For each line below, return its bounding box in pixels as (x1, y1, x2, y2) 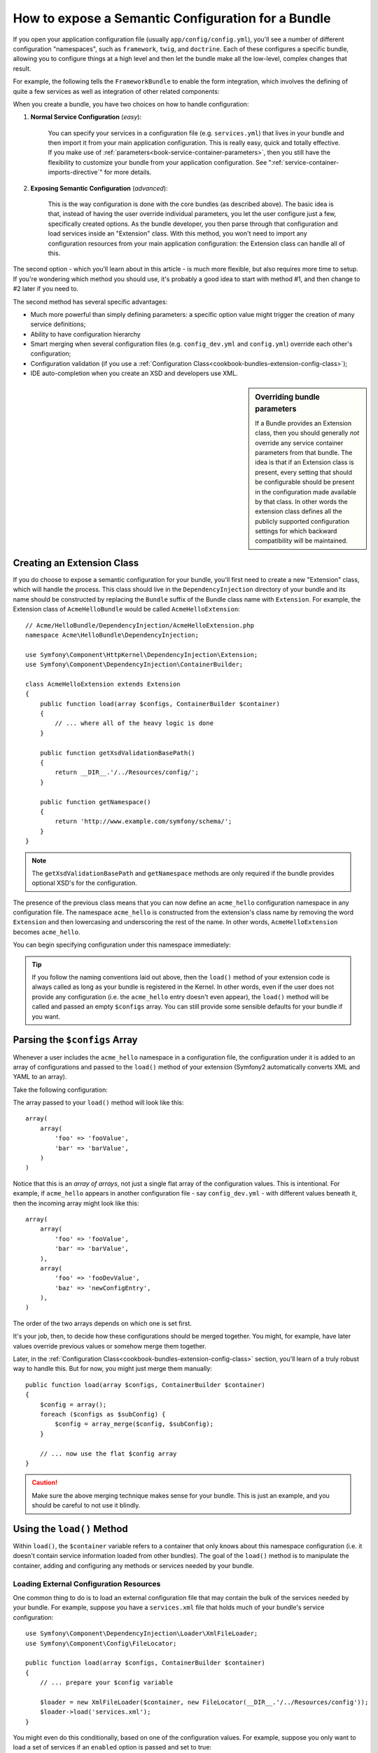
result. (13, 64, 31, 73)
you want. (31, 1012, 61, 1020)
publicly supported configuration (255, 517, 350, 525)
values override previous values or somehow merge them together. (13, 1341, 206, 1350)
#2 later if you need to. (13, 285, 79, 293)
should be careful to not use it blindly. (31, 1501, 141, 1510)
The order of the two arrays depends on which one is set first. (13, 1319, 192, 1327)
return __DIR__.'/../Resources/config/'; (55, 769, 199, 776)
